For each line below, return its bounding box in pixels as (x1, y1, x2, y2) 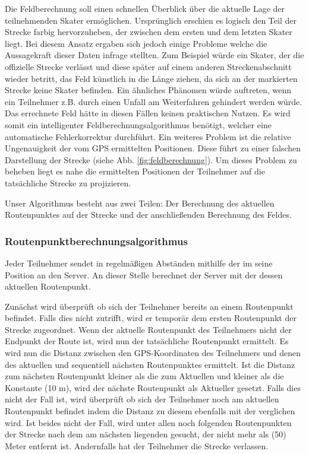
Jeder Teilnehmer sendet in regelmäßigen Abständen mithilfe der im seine (5, 256, 273, 269)
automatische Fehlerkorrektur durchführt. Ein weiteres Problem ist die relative (5, 130, 291, 142)
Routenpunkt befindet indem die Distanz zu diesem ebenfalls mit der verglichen (5, 405, 295, 417)
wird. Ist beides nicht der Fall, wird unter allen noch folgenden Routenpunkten (5, 416, 292, 428)
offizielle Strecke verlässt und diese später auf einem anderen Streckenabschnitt (5, 60, 292, 72)
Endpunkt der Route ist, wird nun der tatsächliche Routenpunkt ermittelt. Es (5, 335, 289, 347)
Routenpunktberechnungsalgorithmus (5, 233, 188, 248)
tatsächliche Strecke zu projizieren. (5, 176, 131, 189)
